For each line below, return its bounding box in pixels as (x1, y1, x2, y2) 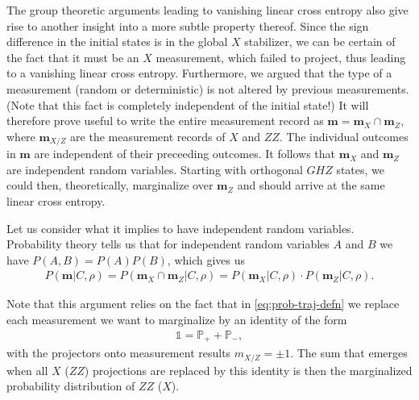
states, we (336, 160, 385, 177)
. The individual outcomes (279, 127, 409, 144)
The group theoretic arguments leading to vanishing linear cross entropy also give (6, 2, 409, 18)
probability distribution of (6, 377, 135, 394)
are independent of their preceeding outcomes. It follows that (34, 145, 336, 162)
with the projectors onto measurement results (6, 344, 231, 361)
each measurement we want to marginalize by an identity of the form (6, 310, 347, 327)
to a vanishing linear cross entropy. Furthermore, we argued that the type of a (6, 65, 392, 81)
